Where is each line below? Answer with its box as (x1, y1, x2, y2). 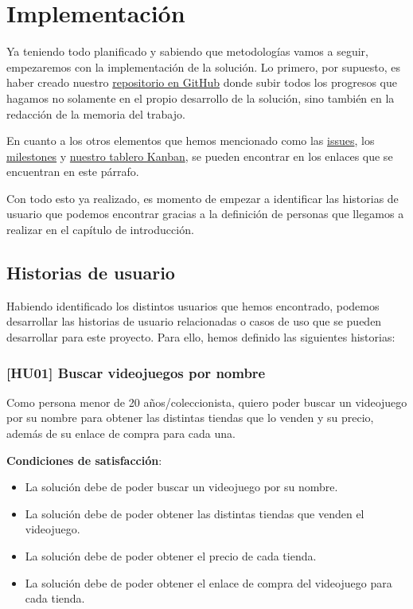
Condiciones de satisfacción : (6, 451, 162, 468)
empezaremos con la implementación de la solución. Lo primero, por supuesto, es (6, 58, 400, 75)
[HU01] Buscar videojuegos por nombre (6, 362, 266, 382)
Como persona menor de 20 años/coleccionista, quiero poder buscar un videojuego (6, 393, 407, 410)
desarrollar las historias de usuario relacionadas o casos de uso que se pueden (6, 313, 382, 330)
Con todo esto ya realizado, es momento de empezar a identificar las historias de (6, 189, 399, 206)
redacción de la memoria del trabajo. (6, 105, 185, 122)
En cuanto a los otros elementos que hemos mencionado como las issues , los (6, 132, 375, 149)
